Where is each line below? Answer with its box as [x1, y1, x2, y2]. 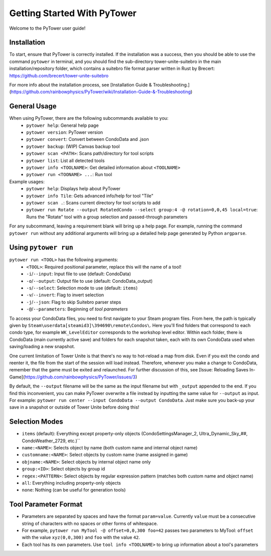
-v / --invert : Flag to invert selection [26, 292, 104, 298]
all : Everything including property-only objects [22, 480, 121, 486]
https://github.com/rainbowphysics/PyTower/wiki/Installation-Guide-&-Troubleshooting [11, 89, 191, 95]
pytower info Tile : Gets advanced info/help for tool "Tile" [26, 193, 154, 199]
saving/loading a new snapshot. [9, 344, 75, 350]
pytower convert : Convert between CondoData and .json [26, 136, 149, 142]
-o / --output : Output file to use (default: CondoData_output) [26, 278, 153, 284]
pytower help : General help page [26, 122, 99, 128]
